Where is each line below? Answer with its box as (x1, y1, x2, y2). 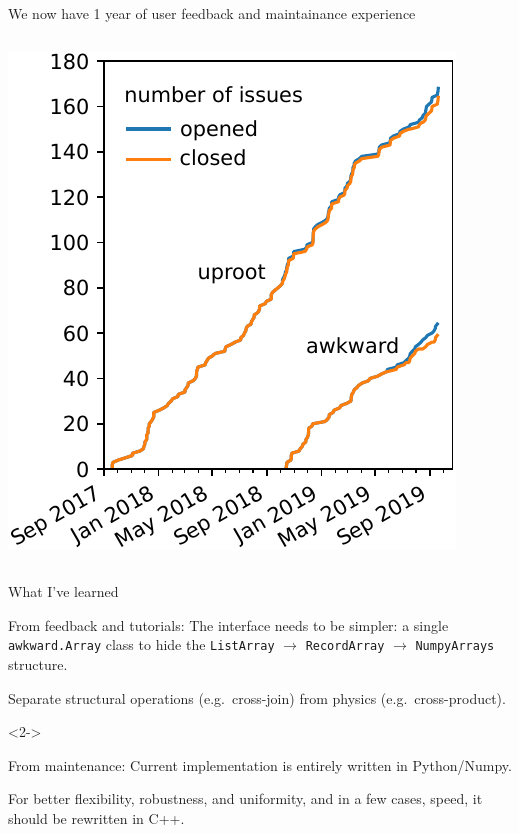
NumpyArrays (415, 639, 495, 654)
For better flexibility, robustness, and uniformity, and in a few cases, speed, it (8, 788, 483, 809)
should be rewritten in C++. (8, 808, 185, 828)
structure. (8, 654, 68, 675)
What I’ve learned (8, 581, 119, 602)
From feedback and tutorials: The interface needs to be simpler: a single (8, 614, 449, 635)
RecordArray (305, 639, 385, 654)
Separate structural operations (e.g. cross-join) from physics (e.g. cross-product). (8, 687, 506, 708)
